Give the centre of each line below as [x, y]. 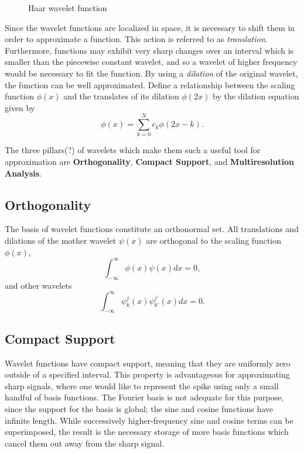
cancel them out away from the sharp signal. [85, 443]
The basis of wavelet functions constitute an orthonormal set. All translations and [152, 229]
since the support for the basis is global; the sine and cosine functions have [139, 409]
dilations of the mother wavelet [61, 241]
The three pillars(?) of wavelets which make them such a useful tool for [133, 150]
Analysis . [23, 173]
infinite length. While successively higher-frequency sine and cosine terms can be [149, 420]
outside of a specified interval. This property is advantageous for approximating [147, 374]
